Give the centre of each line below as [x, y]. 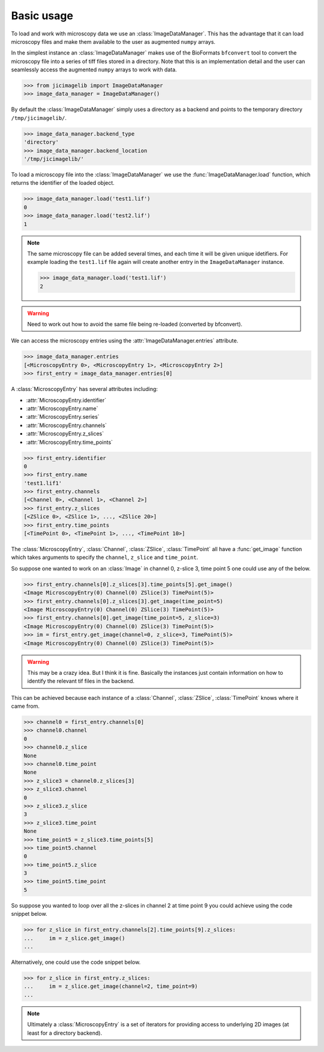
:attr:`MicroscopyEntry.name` [62, 408]
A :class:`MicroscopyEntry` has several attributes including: [85, 389]
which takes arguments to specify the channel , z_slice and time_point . [105, 557]
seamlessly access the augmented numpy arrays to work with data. [94, 70]
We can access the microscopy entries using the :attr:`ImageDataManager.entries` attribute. [125, 341]
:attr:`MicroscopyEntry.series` [63, 417]
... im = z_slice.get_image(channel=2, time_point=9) [111, 986]
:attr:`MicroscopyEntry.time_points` [70, 442]
